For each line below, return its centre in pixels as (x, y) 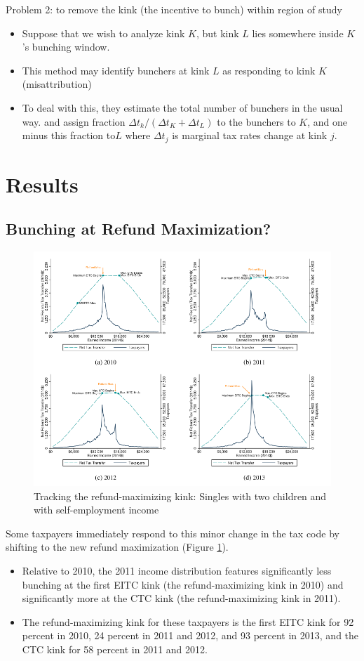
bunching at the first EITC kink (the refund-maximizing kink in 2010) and (183, 584)
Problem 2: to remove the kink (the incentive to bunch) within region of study (174, 9)
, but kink (217, 33)
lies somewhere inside (298, 33)
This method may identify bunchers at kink (116, 70)
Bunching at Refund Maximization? (139, 229)
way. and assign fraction (74, 121)
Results (42, 184)
